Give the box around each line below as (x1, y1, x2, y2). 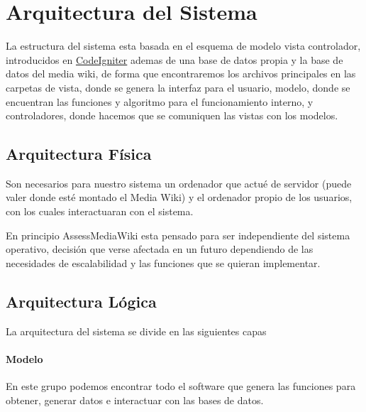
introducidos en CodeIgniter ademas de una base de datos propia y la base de (6, 52, 343, 67)
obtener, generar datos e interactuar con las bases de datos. (6, 392, 264, 407)
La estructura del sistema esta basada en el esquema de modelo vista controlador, (6, 38, 361, 53)
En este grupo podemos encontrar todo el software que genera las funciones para (6, 379, 356, 394)
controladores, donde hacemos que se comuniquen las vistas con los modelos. (6, 108, 338, 123)
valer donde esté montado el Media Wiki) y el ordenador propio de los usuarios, (6, 190, 353, 205)
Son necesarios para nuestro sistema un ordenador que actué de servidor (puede (6, 175, 352, 190)
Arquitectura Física (6, 143, 152, 165)
